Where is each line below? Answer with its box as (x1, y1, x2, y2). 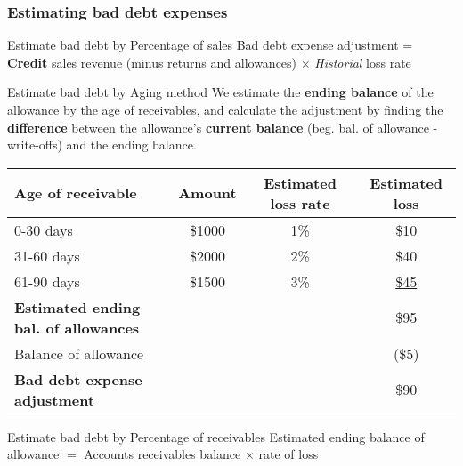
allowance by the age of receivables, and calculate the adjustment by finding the (7, 100, 443, 118)
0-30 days (14, 219, 73, 240)
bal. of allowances (14, 317, 140, 338)
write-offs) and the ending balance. (7, 135, 197, 154)
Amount (178, 182, 237, 204)
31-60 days (14, 245, 80, 266)
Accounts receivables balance (84, 445, 241, 463)
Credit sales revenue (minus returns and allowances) (7, 52, 297, 71)
